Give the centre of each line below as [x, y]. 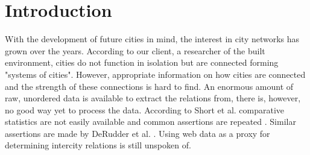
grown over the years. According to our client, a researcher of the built [135, 50]
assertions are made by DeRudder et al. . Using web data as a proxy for [138, 133]
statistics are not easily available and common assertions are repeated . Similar [150, 122]
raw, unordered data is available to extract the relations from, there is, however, [153, 98]
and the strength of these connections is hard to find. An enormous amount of [149, 86]
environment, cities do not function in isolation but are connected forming [142, 62]
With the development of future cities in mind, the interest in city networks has [152, 39]
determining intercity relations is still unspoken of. [98, 145]
